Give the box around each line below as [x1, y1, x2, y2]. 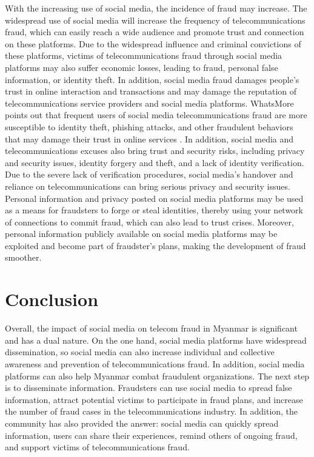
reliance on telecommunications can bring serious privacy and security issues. [5, 179, 290, 192]
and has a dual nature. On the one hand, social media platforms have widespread [5, 333, 307, 346]
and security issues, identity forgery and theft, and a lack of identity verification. [5, 156, 304, 168]
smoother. [5, 251, 42, 264]
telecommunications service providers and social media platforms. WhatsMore [5, 96, 294, 109]
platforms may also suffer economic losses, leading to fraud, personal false [5, 61, 278, 73]
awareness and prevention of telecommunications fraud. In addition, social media [5, 357, 305, 370]
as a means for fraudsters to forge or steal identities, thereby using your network [5, 204, 303, 216]
